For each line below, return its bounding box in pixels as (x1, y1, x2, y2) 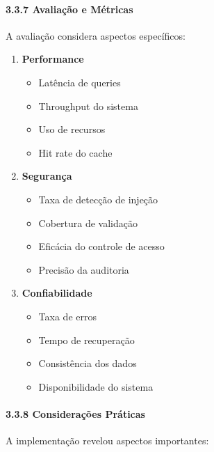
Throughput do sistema (38, 98, 138, 113)
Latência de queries (38, 75, 121, 89)
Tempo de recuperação (38, 332, 135, 347)
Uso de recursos (38, 122, 106, 137)
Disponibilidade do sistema (38, 379, 154, 393)
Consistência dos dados (38, 356, 137, 371)
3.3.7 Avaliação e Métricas (6, 1, 133, 16)
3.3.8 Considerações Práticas (6, 406, 145, 421)
